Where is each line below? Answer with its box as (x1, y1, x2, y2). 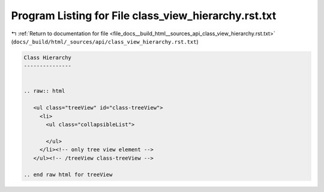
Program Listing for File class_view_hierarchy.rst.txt (11, 9, 277, 22)
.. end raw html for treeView (23, 171, 113, 178)
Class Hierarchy (23, 54, 72, 61)
